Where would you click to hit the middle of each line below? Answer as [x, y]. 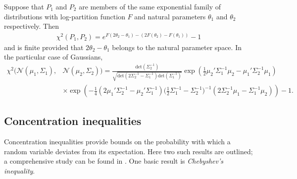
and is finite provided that [44, 47]
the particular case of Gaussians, [53, 57]
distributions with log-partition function [65, 16]
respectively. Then [31, 26]
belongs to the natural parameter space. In [177, 47]
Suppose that [24, 6]
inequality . [20, 171]
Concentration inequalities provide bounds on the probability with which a [117, 142]
